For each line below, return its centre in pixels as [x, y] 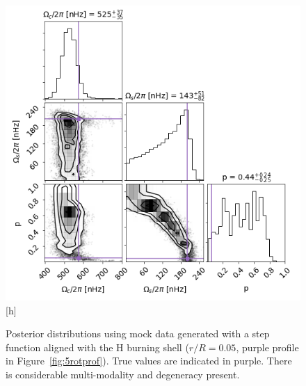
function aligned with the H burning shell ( [97, 347]
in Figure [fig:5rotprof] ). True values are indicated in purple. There [149, 361]
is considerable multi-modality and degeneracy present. [123, 374]
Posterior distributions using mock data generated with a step [138, 333]
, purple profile [267, 347]
